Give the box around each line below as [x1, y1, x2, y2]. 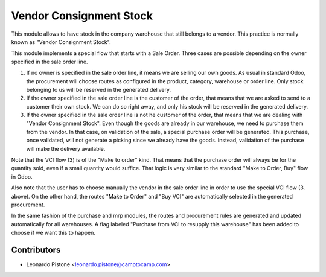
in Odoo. [11, 173, 33, 180]
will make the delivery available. [26, 145, 106, 152]
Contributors [11, 244, 61, 255]
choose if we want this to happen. [11, 229, 96, 237]
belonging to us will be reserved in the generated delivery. [26, 86, 171, 93]
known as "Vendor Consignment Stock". [11, 38, 111, 45]
